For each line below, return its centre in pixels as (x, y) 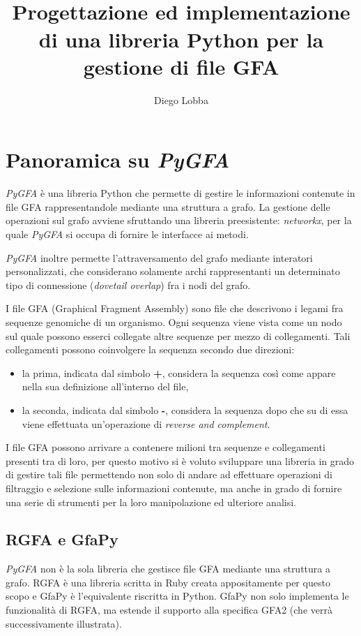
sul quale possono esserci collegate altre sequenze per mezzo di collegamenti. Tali (178, 335)
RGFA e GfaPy (62, 539)
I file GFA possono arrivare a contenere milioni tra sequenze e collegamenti (166, 447)
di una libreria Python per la (181, 39)
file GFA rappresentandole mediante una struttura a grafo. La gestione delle (168, 206)
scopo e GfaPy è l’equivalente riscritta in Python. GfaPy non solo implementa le (177, 596)
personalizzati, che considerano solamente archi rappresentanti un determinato (173, 271)
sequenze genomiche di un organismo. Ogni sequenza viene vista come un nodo (174, 321)
